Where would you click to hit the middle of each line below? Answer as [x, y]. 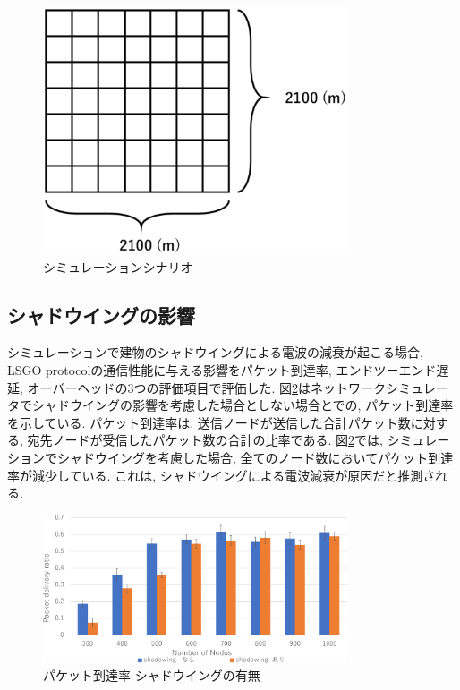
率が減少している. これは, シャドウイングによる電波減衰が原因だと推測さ [221, 475]
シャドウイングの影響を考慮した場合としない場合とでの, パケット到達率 [243, 405]
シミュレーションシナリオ [118, 266]
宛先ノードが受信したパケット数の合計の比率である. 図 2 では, [205, 440]
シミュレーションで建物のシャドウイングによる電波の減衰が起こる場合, [215, 352]
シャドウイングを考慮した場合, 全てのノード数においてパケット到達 [255, 457]
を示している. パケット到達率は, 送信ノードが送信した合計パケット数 [209, 422]
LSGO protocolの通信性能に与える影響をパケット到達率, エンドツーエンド [222, 370]
